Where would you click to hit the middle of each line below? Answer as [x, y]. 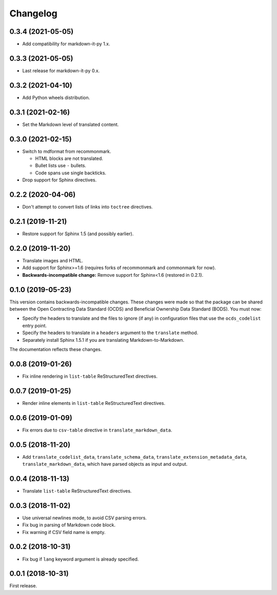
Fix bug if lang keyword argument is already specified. [81, 559]
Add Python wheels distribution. [56, 97]
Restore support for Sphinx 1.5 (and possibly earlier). [78, 234]
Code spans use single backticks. [71, 173]
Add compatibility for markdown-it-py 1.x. [66, 44]
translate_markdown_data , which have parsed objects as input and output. [105, 464]
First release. [23, 586]
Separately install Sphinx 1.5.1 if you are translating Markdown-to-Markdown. [103, 340]
